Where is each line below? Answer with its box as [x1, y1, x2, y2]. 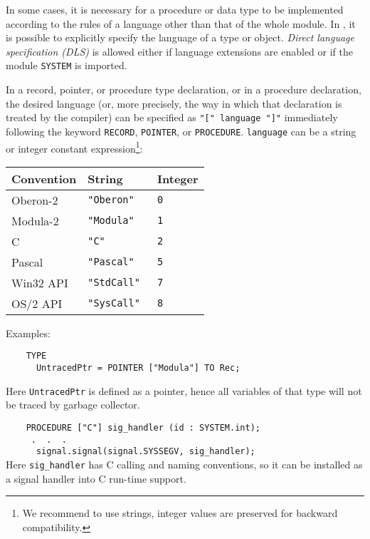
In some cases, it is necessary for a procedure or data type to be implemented [6, 2, 344, 16]
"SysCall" [88, 297, 140, 309]
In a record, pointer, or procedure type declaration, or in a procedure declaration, [6, 82, 361, 97]
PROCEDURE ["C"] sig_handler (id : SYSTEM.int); [26, 422, 260, 433]
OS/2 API [11, 294, 63, 312]
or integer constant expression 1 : [6, 138, 143, 155]
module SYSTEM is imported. [6, 58, 127, 73]
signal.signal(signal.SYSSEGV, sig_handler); [36, 446, 255, 457]
